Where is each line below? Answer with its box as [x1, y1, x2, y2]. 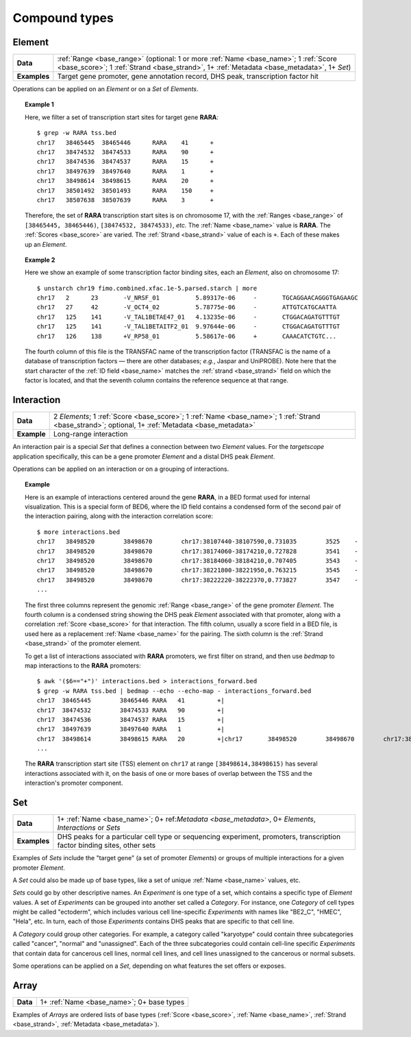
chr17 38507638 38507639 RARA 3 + [36, 196, 214, 204]
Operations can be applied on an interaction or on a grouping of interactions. [12, 465, 229, 473]
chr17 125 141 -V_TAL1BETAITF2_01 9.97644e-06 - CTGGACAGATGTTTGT [36, 323, 340, 330]
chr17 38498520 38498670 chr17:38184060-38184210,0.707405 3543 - [36, 557, 359, 565]
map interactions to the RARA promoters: [25, 661, 141, 670]
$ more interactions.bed [36, 528, 120, 536]
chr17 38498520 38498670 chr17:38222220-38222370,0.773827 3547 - [36, 576, 359, 584]
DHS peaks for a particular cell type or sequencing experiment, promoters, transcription [57, 832, 341, 842]
